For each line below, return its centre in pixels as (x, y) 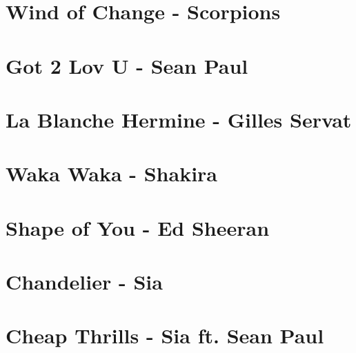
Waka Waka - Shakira (111, 173)
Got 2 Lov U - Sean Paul (127, 65)
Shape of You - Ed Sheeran (138, 227)
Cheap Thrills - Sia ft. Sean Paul (165, 335)
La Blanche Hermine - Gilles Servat (179, 119)
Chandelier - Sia (84, 282)
